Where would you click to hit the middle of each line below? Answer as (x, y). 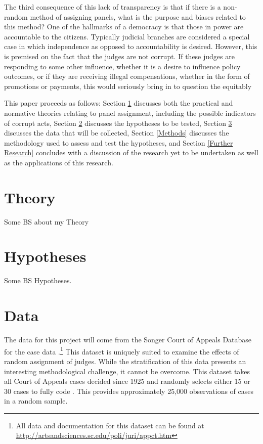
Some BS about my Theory (47, 221)
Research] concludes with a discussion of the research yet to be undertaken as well (131, 152)
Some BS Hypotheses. (38, 280)
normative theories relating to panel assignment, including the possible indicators (130, 113)
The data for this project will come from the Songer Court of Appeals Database (128, 340)
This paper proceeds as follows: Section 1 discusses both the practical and (119, 103)
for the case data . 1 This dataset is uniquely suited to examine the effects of (122, 350)
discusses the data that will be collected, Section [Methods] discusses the (117, 133)
